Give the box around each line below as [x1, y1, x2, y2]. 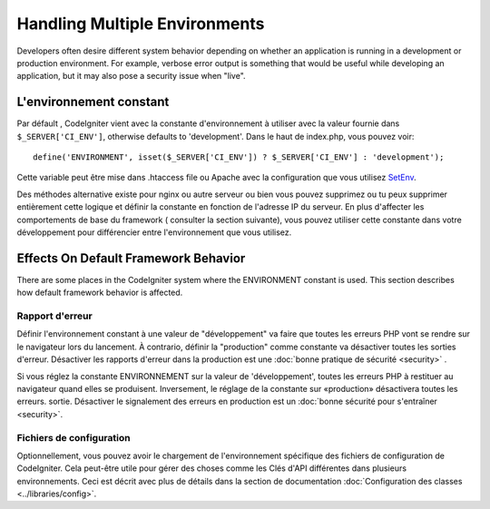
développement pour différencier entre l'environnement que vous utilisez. [16, 227, 292, 238]
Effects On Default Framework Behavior [16, 250, 246, 266]
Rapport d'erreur [16, 309, 93, 322]
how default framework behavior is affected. [16, 287, 183, 299]
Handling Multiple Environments [16, 14, 265, 34]
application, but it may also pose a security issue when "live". [16, 71, 246, 82]
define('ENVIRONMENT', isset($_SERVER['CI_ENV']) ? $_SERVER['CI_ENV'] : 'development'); [33, 152, 445, 162]
